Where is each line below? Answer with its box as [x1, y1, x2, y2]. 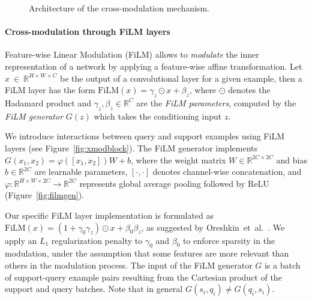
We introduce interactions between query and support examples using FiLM [5, 130, 284, 142]
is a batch [264, 258, 301, 271]
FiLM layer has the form [5, 84, 95, 96]
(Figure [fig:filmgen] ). [5, 189, 85, 201]
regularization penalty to [51, 234, 143, 246]
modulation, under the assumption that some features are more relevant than [5, 247, 289, 260]
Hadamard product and [5, 96, 92, 109]
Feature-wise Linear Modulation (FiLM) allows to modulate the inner [5, 48, 259, 61]
